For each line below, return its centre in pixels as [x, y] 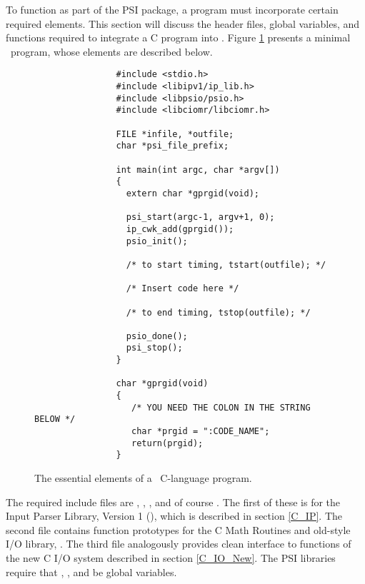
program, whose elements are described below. [111, 51]
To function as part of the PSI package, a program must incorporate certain [172, 9]
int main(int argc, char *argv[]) [198, 170]
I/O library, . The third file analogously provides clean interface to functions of [179, 544]
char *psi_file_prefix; [172, 146]
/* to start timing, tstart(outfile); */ [226, 265]
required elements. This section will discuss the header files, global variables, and [183, 23]
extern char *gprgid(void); [192, 193]
